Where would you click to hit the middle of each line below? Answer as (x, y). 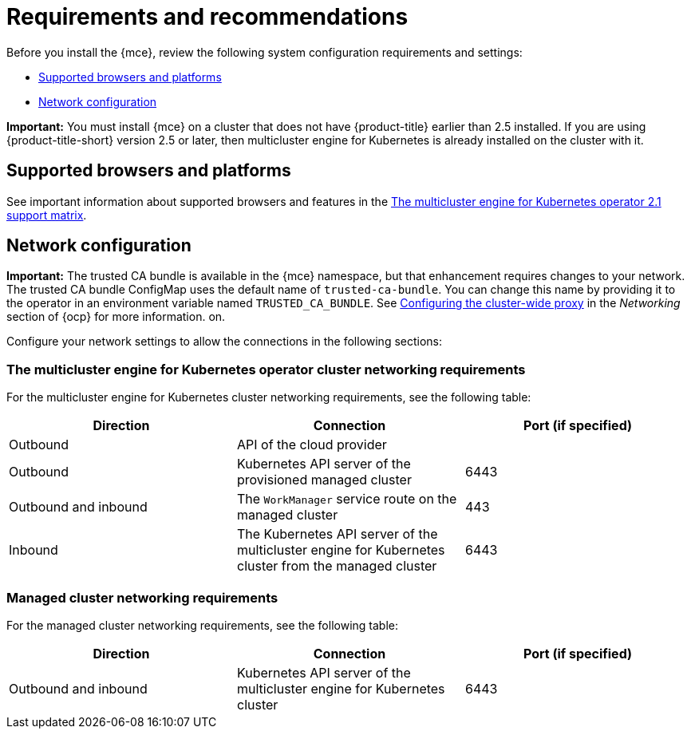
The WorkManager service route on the (347, 499)
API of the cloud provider (312, 445)
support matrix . (47, 215)
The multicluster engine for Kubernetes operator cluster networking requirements (266, 369)
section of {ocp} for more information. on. (116, 317)
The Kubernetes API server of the (337, 534)
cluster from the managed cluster (337, 566)
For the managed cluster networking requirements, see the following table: (202, 625)
